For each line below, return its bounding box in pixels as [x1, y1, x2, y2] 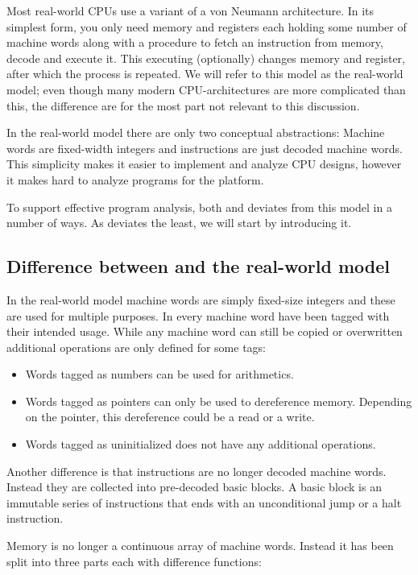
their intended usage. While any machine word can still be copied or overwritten [6, 323, 403, 340]
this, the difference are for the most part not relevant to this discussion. [6, 97, 360, 114]
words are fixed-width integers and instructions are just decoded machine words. [6, 139, 403, 156]
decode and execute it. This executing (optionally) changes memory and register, [6, 49, 405, 66]
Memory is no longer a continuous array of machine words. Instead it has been [6, 537, 394, 554]
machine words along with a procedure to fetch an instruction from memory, [6, 34, 383, 51]
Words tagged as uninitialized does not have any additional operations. [25, 436, 376, 453]
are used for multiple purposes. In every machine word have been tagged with [6, 307, 390, 324]
